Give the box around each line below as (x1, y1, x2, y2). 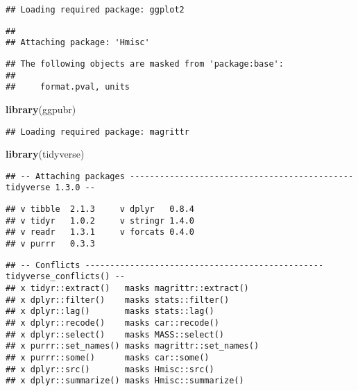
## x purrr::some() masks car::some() (6, 352, 210, 363)
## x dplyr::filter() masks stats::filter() (6, 294, 230, 305)
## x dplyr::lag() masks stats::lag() (6, 306, 214, 317)
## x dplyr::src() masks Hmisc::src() (6, 364, 214, 374)
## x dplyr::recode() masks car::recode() (6, 318, 219, 328)
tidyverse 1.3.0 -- (6, 183, 95, 193)
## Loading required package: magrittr (6, 126, 189, 137)
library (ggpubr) (6, 101, 76, 116)
